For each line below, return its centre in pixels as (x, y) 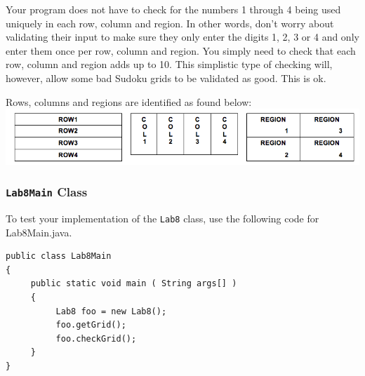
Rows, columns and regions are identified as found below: (129, 101)
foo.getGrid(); (91, 325)
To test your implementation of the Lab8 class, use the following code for (162, 218)
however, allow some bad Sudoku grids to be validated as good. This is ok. (166, 78)
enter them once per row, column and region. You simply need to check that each (181, 50)
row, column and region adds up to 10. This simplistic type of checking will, (169, 64)
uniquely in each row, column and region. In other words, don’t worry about (170, 23)
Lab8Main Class (47, 192)
